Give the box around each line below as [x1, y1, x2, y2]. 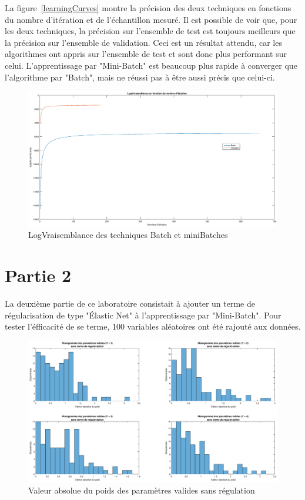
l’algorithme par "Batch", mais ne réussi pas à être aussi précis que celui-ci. [5, 71, 275, 83]
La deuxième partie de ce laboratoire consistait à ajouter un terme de [5, 297, 255, 310]
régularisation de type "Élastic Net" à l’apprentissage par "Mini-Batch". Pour [5, 308, 281, 321]
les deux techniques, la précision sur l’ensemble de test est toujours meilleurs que [5, 25, 296, 37]
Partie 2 [5, 263, 72, 287]
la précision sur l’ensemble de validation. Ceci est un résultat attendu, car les [5, 36, 282, 48]
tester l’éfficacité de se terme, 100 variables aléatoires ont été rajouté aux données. [5, 320, 301, 333]
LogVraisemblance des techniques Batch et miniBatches [28, 229, 228, 241]
